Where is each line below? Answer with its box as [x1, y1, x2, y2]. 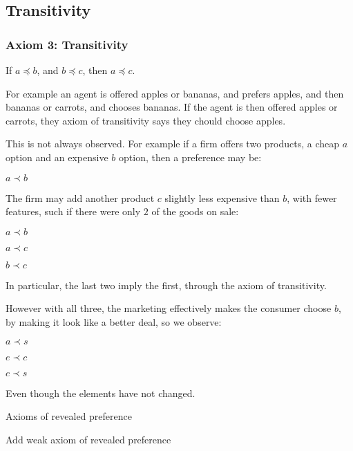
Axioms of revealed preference [6, 409, 132, 423]
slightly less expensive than [164, 190, 280, 205]
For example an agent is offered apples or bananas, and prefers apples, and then [6, 86, 344, 100]
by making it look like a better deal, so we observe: [6, 314, 222, 329]
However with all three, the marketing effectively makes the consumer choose [6, 301, 332, 315]
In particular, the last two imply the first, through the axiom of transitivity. [6, 277, 327, 292]
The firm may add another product [6, 190, 155, 205]
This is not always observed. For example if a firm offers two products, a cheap [6, 136, 340, 151]
